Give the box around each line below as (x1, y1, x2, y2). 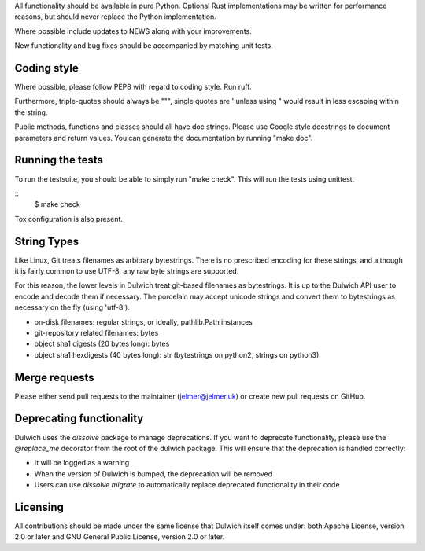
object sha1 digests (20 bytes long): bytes (34, 339, 170, 349)
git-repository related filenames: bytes (34, 328, 159, 337)
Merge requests (14, 370, 94, 384)
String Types (14, 234, 79, 248)
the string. (14, 107, 48, 117)
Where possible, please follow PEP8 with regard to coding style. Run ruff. (14, 83, 252, 92)
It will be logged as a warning (34, 458, 130, 468)
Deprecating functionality (14, 412, 144, 425)
